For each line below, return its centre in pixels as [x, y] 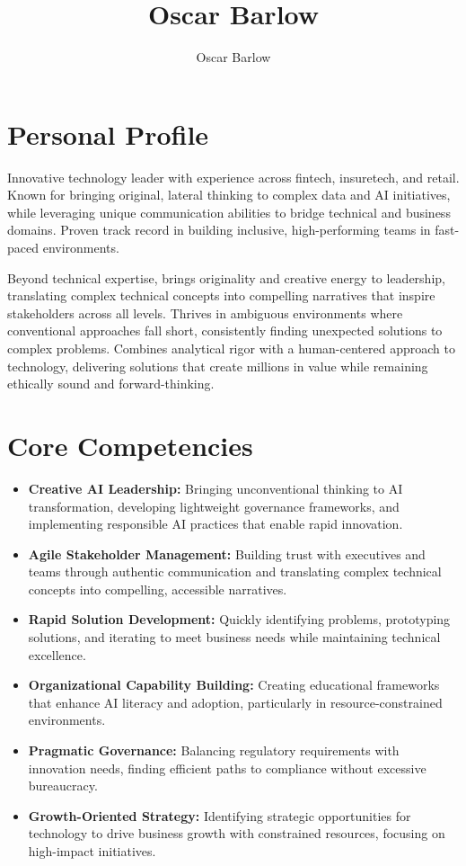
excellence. [57, 654]
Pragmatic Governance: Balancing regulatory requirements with [214, 750]
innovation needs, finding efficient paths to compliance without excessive [227, 768]
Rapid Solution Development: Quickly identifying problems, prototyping [239, 619]
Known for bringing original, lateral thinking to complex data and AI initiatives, [229, 195]
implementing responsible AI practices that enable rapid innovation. [215, 524]
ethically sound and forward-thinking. [111, 384]
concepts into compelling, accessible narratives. [158, 589]
